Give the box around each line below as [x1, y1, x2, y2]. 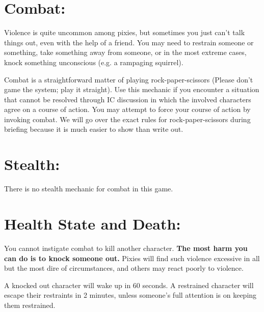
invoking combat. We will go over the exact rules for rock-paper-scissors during [4, 114, 251, 124]
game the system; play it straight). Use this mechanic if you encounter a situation [4, 84, 259, 95]
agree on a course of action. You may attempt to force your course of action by [4, 104, 251, 115]
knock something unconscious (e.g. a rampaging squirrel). [4, 56, 183, 67]
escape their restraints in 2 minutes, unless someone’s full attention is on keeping [4, 290, 257, 300]
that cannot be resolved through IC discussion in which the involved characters [4, 94, 251, 104]
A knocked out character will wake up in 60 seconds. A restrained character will [4, 279, 254, 290]
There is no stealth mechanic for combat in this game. [4, 183, 173, 194]
